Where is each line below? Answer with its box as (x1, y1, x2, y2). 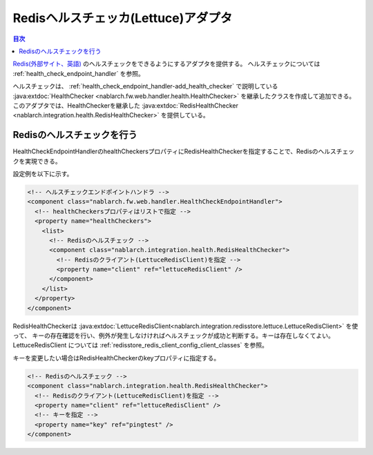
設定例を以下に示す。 (12, 169, 73, 177)
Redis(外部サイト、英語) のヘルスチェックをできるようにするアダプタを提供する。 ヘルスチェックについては (12, 59, 321, 68)
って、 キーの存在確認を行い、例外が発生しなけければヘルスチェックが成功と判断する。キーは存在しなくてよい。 (12, 331, 335, 340)
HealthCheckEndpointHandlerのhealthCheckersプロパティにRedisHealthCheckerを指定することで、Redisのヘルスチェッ (12, 147, 355, 155)
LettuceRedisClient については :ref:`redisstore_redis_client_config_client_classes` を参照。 (12, 341, 269, 349)
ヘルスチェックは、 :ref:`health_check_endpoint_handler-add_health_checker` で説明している (12, 82, 278, 90)
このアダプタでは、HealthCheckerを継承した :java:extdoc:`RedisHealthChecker (12, 101, 238, 110)
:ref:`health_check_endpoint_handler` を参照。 (12, 69, 145, 77)
